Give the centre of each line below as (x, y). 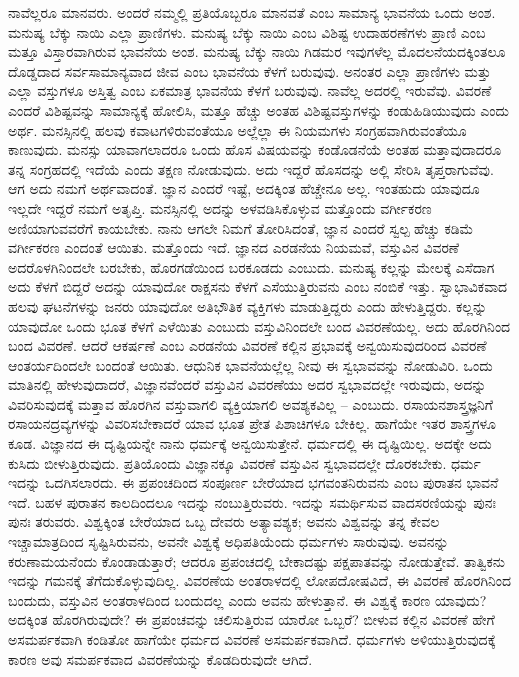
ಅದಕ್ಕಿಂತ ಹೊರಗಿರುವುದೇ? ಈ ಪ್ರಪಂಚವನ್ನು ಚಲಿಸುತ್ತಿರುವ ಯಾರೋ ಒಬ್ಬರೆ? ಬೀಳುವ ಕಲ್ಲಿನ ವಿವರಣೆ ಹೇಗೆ (251, 619)
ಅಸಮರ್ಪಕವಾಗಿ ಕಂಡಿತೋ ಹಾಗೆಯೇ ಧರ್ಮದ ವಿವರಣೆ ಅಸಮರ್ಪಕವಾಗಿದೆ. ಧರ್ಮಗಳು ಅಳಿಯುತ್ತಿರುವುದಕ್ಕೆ (252, 639)
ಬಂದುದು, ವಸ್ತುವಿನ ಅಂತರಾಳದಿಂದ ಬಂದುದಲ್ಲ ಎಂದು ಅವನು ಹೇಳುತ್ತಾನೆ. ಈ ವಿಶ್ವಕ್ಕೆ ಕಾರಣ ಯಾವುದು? (247, 599)
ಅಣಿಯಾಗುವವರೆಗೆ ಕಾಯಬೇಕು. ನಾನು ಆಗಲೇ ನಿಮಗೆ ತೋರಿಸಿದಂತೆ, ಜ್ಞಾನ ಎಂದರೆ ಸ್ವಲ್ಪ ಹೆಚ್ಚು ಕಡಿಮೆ (241, 227)
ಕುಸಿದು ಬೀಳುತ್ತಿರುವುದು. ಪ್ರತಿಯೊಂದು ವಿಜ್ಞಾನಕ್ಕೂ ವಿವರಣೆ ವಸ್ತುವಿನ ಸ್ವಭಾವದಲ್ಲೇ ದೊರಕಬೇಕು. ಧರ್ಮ (244, 462)
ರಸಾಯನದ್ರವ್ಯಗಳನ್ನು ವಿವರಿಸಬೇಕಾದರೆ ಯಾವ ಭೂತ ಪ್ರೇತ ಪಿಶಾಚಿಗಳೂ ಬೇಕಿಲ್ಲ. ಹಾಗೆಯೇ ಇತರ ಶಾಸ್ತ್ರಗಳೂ (252, 423)
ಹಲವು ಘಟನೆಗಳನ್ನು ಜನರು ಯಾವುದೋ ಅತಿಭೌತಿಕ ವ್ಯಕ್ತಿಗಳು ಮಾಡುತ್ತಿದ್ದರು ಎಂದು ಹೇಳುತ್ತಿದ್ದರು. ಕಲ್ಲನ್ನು (248, 305)
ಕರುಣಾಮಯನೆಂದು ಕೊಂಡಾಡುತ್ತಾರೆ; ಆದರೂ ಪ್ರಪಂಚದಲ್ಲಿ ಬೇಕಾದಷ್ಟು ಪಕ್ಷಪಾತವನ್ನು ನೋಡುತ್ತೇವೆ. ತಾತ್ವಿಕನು (256, 560)
